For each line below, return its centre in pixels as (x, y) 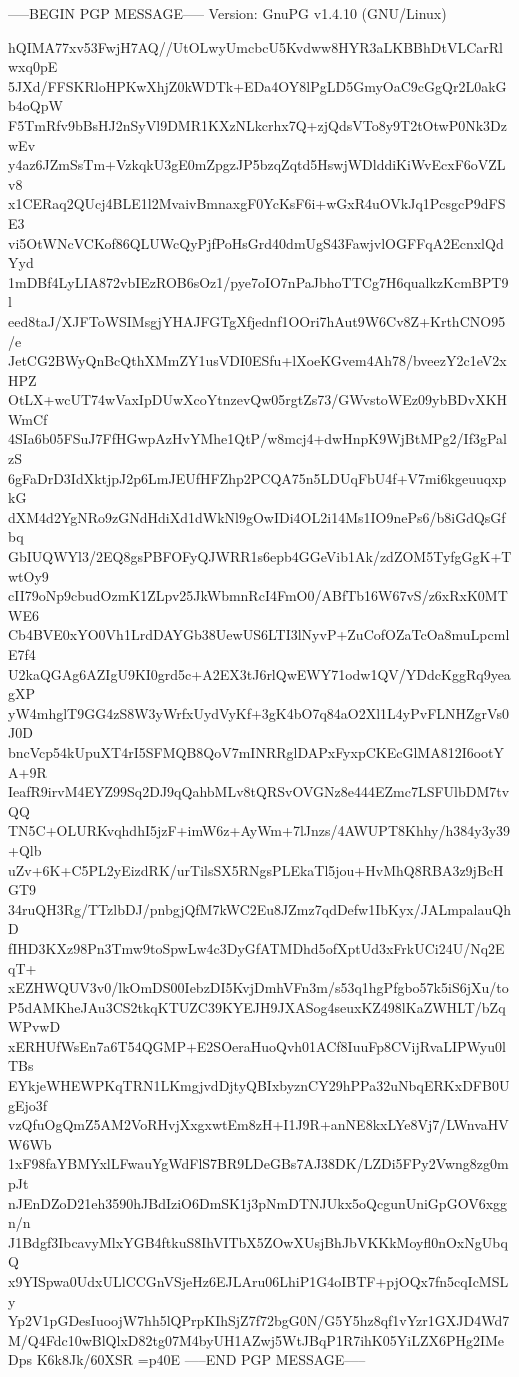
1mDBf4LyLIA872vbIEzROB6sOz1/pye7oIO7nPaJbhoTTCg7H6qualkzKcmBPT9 (258, 281)
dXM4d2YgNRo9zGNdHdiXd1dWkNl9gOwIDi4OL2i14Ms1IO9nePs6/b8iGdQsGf (257, 516)
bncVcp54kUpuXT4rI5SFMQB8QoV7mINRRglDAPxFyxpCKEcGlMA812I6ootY (256, 751)
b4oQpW (35, 105)
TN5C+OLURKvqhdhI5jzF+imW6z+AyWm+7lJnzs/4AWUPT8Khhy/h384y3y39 (259, 830)
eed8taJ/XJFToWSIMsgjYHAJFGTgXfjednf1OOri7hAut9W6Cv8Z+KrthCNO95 (257, 320)
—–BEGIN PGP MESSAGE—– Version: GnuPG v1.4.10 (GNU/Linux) (227, 13)
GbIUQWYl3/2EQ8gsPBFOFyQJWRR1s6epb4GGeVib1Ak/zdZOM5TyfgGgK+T (260, 556)
